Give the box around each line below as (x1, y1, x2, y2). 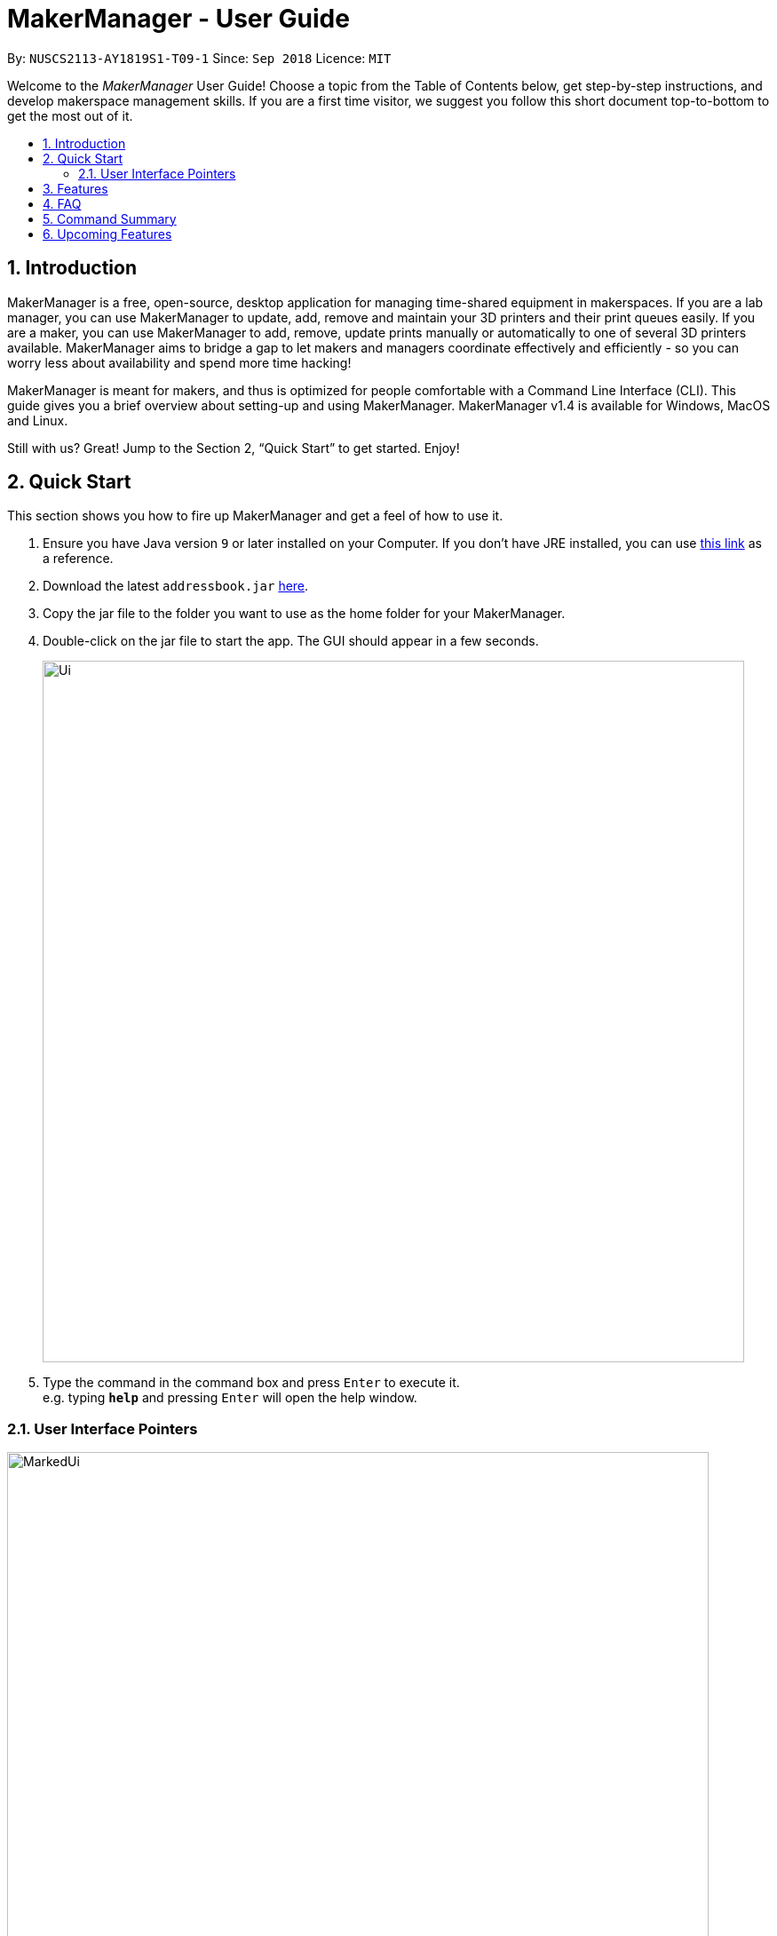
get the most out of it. (7, 107, 133, 123)
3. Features (43, 180, 108, 196)
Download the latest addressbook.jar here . (43, 578, 309, 594)
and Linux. (7, 412, 68, 428)
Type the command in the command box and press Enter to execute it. (43, 1375, 460, 1391)
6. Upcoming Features (43, 226, 172, 242)
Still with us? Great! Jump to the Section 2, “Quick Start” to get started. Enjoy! (7, 440, 460, 456)
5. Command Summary (43, 210, 177, 226)
